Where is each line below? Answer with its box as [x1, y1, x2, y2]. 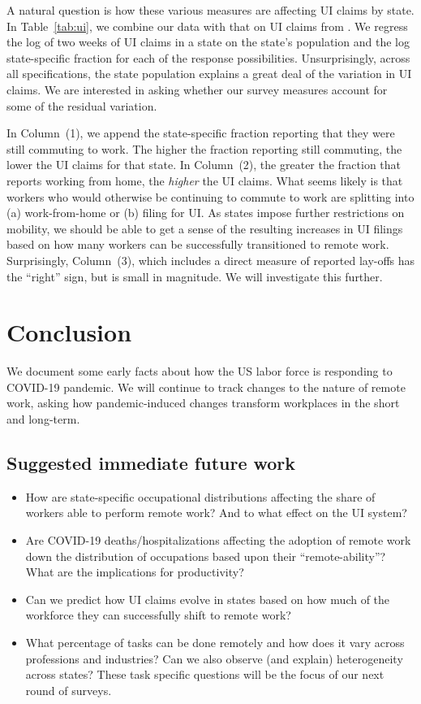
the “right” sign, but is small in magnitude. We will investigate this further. [6, 267, 383, 285]
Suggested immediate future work [6, 450, 296, 475]
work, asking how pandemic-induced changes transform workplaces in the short [6, 394, 400, 411]
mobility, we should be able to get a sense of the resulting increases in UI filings [6, 219, 403, 237]
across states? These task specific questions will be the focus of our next [25, 666, 384, 683]
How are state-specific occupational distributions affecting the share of [25, 488, 376, 505]
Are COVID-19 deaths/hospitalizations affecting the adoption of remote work [25, 531, 411, 548]
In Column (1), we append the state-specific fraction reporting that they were [6, 124, 395, 141]
